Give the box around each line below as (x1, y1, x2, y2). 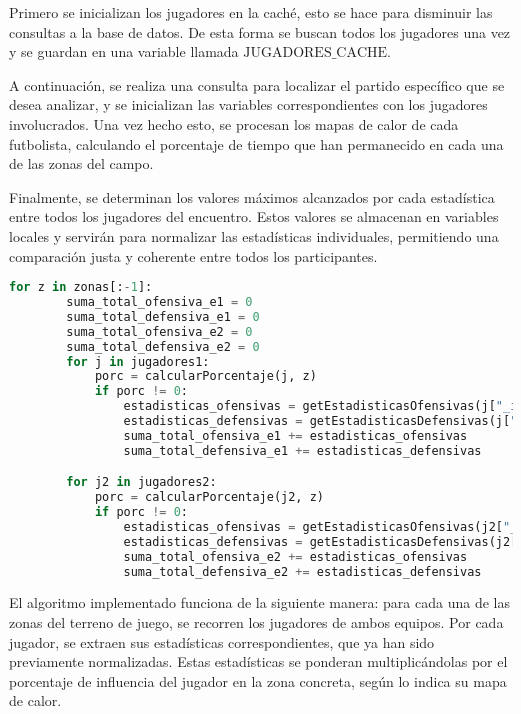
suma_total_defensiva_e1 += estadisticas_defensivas (123, 443, 482, 458)
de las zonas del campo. (9, 153, 154, 174)
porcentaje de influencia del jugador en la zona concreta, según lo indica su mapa (9, 670, 507, 691)
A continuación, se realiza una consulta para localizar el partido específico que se (9, 74, 505, 95)
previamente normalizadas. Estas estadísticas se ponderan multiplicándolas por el (9, 651, 508, 672)
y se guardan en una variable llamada (9, 41, 239, 62)
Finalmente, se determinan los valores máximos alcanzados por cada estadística (9, 186, 495, 207)
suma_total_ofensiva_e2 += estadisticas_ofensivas (123, 549, 468, 564)
